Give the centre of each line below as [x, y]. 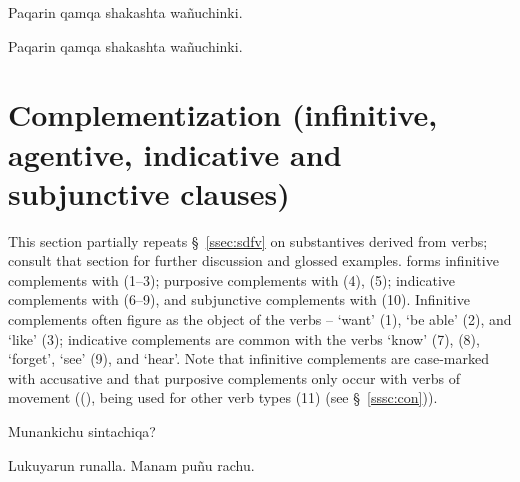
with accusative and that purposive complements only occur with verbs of [234, 377]
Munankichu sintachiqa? [82, 431]
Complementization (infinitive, [223, 114]
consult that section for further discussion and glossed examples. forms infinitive [253, 260]
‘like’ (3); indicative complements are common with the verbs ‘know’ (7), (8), [244, 338]
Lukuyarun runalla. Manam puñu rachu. [131, 464]
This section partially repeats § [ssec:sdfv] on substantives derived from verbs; [248, 240]
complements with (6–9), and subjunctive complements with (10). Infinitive [239, 299]
